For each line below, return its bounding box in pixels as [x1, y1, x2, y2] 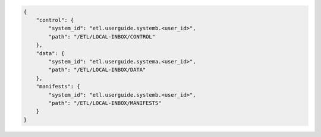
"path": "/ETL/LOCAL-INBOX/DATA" [48, 66, 146, 74]
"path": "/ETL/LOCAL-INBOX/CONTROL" [48, 33, 156, 40]
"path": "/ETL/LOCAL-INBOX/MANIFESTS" [48, 100, 162, 106]
